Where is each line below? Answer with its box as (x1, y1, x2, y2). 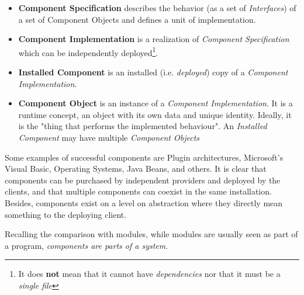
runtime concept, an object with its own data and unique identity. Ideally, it (18, 108, 292, 120)
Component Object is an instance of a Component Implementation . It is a (18, 97, 293, 109)
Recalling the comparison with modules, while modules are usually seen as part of (5, 228, 298, 240)
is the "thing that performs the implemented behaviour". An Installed (18, 120, 267, 132)
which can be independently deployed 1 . (18, 44, 158, 58)
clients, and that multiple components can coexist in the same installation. (5, 185, 272, 197)
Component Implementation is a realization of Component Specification (18, 33, 289, 45)
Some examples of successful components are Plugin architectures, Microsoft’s (5, 151, 284, 163)
